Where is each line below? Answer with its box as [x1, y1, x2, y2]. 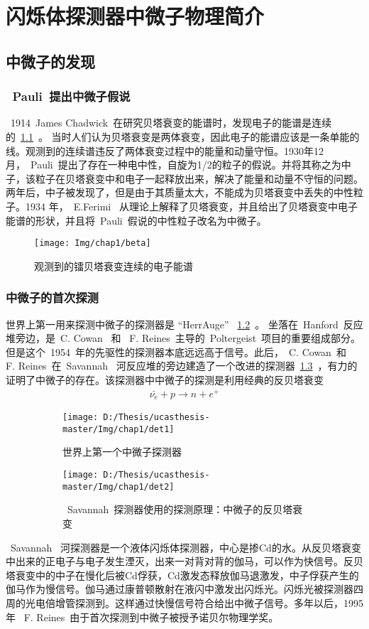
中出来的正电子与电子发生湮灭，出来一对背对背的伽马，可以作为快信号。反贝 [6, 554, 363, 569]
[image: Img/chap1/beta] [34, 238, 151, 249]
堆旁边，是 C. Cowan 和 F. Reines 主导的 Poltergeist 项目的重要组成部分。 [6, 330, 361, 345]
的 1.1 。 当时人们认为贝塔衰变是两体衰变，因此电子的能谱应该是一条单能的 [6, 129, 360, 144]
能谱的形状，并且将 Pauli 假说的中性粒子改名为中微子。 [6, 213, 267, 227]
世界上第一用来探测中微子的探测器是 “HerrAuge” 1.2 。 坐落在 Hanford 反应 [6, 316, 363, 331]
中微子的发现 [6, 50, 95, 72]
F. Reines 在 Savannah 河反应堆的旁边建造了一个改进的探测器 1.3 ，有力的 [6, 358, 358, 373]
